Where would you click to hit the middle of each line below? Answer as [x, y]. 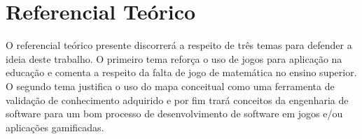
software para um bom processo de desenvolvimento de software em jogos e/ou [174, 114]
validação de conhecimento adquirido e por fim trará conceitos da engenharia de [177, 100]
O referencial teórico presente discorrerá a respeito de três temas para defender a [179, 45]
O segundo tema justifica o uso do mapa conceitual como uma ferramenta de [170, 86]
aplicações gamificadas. [55, 127]
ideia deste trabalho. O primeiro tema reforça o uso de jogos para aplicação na [174, 58]
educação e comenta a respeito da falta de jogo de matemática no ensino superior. [181, 72]
